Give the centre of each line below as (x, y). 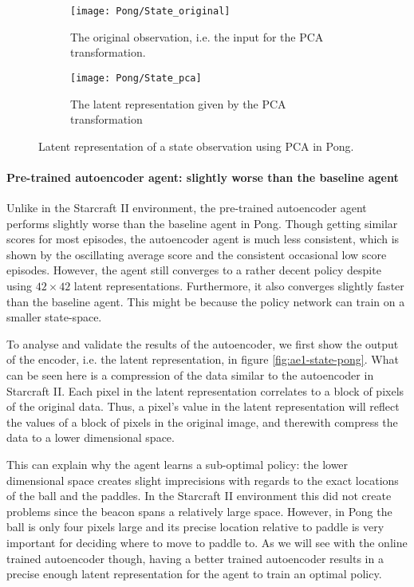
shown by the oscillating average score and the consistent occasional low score (197, 254)
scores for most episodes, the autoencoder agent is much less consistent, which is (203, 239)
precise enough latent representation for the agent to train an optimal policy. (194, 574)
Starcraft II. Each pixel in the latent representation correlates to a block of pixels (205, 390)
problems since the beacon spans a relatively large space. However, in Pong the (199, 511)
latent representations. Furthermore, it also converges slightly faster (239, 286)
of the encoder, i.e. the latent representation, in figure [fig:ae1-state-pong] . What (203, 359)
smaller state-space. (54, 317)
